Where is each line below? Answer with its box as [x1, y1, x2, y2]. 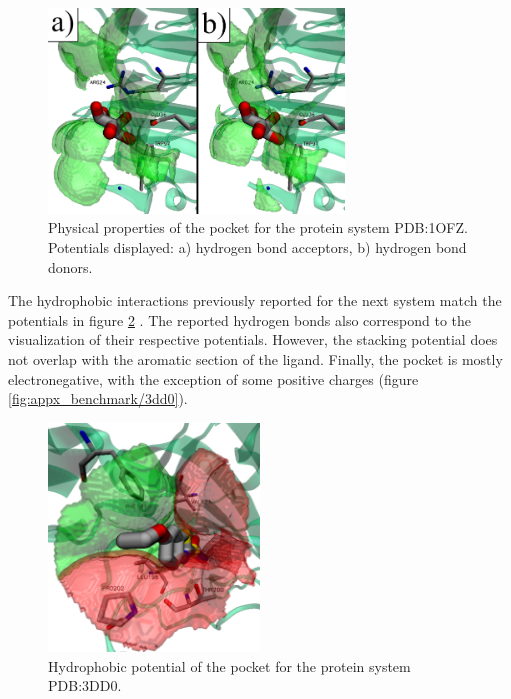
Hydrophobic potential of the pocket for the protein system [48, 655, 411, 676]
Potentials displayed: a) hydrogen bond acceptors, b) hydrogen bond [48, 236, 467, 257]
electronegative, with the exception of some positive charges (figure [8, 368, 419, 389]
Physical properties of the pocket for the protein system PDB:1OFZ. [48, 217, 468, 238]
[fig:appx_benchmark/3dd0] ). [8, 388, 188, 409]
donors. [48, 256, 93, 277]
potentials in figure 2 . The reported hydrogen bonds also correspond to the [8, 309, 471, 330]
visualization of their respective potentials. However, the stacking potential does [8, 329, 498, 350]
